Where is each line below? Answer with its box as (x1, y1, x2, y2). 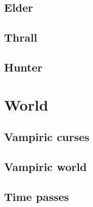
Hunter (4, 59, 43, 75)
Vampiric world (4, 158, 87, 174)
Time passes (4, 188, 69, 204)
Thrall (4, 29, 38, 45)
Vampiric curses (4, 129, 89, 145)
